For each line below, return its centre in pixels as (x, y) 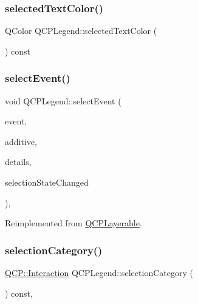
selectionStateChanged (47, 182)
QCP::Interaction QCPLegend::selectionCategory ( (99, 272)
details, (18, 162)
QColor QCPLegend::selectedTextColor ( (81, 31)
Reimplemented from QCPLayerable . (73, 223)
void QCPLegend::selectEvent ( (63, 100)
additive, (21, 141)
